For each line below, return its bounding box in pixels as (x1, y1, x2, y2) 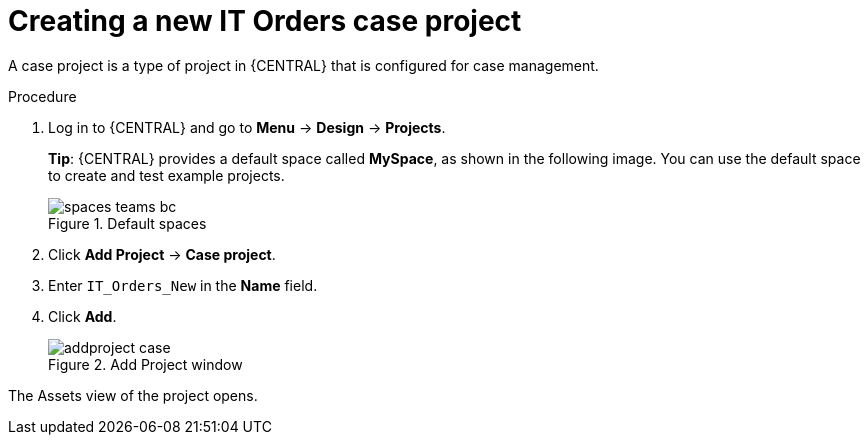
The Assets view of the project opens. (8, 386, 258, 404)
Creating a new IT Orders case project (8, 4, 522, 38)
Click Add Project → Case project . (48, 245, 276, 263)
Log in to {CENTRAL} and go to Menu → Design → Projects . (48, 118, 446, 136)
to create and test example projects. (48, 166, 285, 184)
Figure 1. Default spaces (48, 214, 207, 232)
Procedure (8, 87, 77, 105)
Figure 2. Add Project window (48, 355, 243, 373)
